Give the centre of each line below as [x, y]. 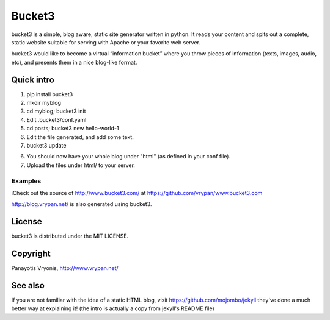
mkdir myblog [44, 103]
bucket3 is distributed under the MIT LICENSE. [70, 236]
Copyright [31, 254]
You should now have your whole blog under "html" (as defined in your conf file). [129, 157]
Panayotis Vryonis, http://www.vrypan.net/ [65, 268]
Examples [26, 181]
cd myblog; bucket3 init [56, 111]
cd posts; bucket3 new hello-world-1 [73, 129]
